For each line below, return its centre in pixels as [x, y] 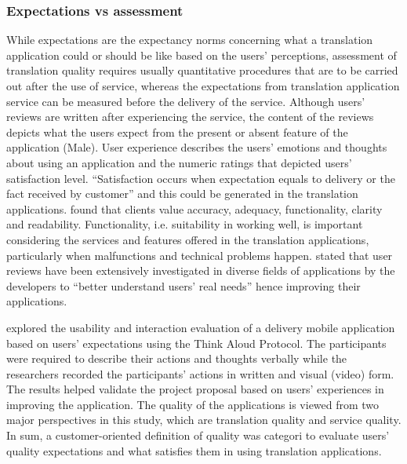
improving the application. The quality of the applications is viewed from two [193, 404]
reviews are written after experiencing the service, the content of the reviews [190, 117]
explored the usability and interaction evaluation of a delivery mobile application [201, 327]
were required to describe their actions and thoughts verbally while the [177, 358]
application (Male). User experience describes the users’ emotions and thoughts [197, 147]
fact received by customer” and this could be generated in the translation [182, 194]
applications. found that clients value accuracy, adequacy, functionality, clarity [194, 208]
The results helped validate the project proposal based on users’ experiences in [195, 389]
